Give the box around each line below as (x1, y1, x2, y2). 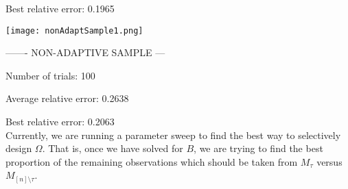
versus (316, 154, 343, 168)
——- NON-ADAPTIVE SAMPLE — (5, 45, 165, 60)
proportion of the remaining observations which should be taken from (5, 154, 298, 168)
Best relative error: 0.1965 (5, 1, 115, 15)
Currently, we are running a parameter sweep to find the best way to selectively (5, 127, 341, 142)
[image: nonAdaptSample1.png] (5, 25, 143, 36)
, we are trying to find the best (194, 141, 323, 155)
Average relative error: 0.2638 (5, 91, 129, 105)
